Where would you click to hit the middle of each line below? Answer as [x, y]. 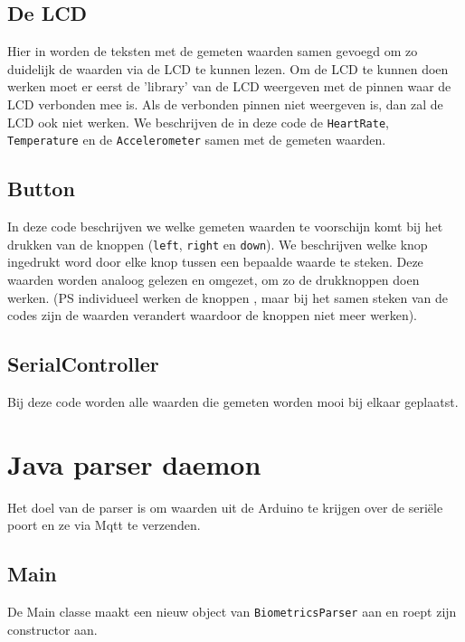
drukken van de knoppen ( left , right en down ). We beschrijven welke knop [218, 244]
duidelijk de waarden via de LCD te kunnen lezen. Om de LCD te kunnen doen [228, 68]
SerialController [83, 364]
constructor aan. [52, 629]
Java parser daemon [134, 463]
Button [41, 189]
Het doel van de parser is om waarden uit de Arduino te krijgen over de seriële [225, 507]
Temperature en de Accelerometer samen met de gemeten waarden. [197, 140]
